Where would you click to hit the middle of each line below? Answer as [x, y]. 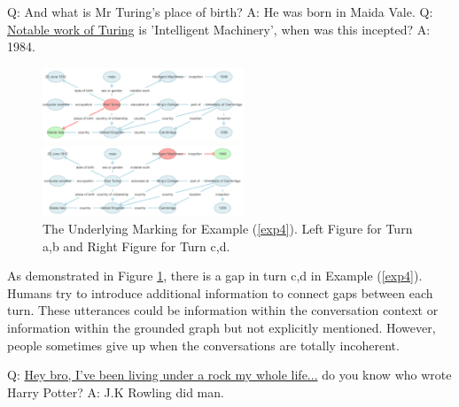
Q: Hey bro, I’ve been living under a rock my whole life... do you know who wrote [229, 375]
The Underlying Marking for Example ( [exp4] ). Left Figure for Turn [228, 228]
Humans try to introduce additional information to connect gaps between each [220, 292]
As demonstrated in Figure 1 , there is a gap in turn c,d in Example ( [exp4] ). [215, 276]
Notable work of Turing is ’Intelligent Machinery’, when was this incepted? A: [219, 29]
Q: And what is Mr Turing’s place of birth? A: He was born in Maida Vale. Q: [220, 12]
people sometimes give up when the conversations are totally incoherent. [203, 345]
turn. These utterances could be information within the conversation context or [223, 310]
